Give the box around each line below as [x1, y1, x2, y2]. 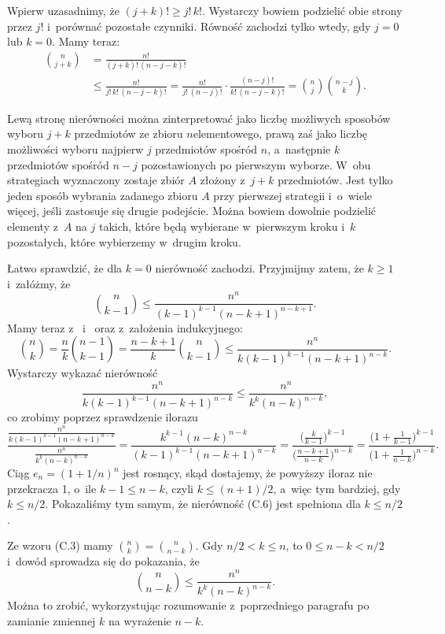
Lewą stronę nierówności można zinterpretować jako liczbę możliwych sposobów [7, 109, 391, 126]
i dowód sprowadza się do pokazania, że [7, 553, 200, 569]
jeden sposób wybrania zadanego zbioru [7, 187, 198, 203]
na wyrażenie [108, 613, 171, 629]
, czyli [164, 480, 193, 496]
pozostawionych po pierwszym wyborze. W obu [141, 156, 371, 172]
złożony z [200, 172, 245, 188]
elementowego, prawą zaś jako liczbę [193, 125, 368, 142]
